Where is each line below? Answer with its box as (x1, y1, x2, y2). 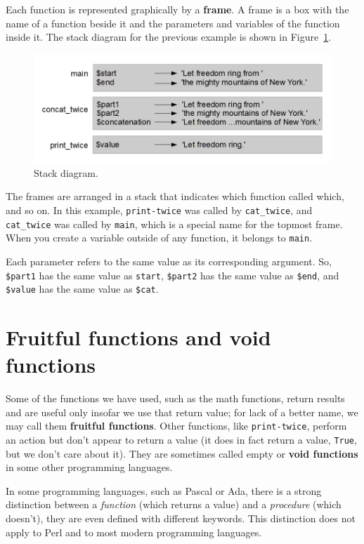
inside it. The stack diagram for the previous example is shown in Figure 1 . (6, 29, 332, 44)
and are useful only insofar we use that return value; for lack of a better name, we (6, 404, 358, 419)
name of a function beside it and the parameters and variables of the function (6, 15, 340, 30)
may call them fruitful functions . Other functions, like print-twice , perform (6, 418, 347, 433)
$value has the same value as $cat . (6, 281, 159, 296)
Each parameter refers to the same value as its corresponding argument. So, (6, 253, 332, 268)
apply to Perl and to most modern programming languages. (6, 524, 262, 539)
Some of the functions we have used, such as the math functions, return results (6, 391, 345, 406)
